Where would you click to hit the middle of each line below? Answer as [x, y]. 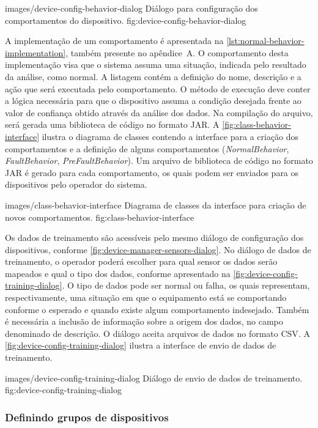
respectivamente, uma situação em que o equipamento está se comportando [146, 297]
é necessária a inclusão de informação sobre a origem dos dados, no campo [144, 321]
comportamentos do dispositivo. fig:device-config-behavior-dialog [126, 20]
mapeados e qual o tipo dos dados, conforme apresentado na [118, 273]
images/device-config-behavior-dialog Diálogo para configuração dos [131, 8]
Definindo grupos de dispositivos [87, 417]
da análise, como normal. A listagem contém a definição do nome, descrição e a [153, 76]
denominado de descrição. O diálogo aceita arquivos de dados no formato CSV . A [157, 333]
